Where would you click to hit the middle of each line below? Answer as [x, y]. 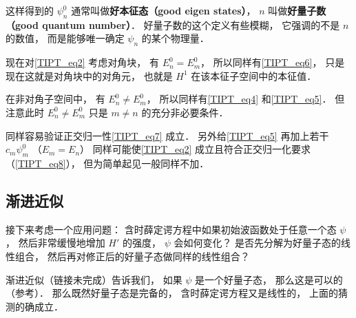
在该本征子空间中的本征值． [254, 75]
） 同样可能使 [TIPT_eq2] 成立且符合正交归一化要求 [196, 149]
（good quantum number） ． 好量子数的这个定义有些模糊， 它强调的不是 [173, 24]
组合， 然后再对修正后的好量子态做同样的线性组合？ [132, 256]
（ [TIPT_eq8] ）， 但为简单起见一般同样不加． [107, 163]
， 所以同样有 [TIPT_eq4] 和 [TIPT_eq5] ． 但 [245, 99]
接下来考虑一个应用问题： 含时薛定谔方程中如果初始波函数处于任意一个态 [171, 229]
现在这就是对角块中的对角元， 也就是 [89, 75]
